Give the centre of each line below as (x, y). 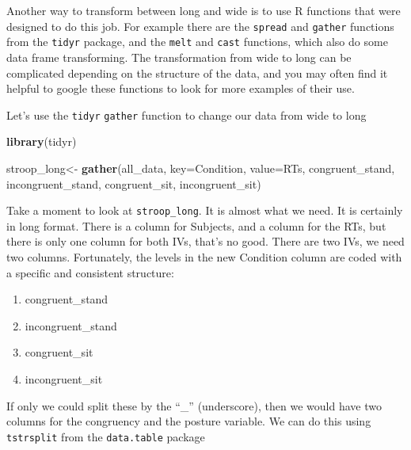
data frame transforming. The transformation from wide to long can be (179, 57)
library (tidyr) (42, 141)
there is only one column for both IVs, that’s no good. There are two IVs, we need (205, 241)
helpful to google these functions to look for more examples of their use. (181, 88)
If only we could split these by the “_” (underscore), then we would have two (194, 405)
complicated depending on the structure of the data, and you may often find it (197, 72)
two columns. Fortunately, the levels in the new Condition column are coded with (204, 256)
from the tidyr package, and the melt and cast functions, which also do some (197, 42)
